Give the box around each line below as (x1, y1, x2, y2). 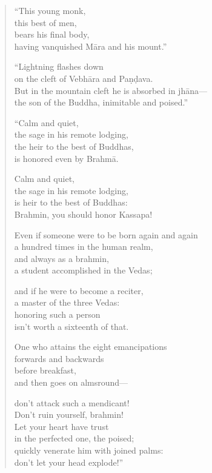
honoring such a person (14, 308, 101, 321)
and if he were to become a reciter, (14, 284, 144, 297)
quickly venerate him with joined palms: (14, 444, 164, 456)
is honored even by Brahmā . (14, 152, 119, 164)
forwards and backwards (14, 352, 104, 364)
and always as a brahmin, (14, 252, 109, 264)
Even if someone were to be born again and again (14, 228, 198, 241)
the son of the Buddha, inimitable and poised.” (14, 96, 188, 109)
